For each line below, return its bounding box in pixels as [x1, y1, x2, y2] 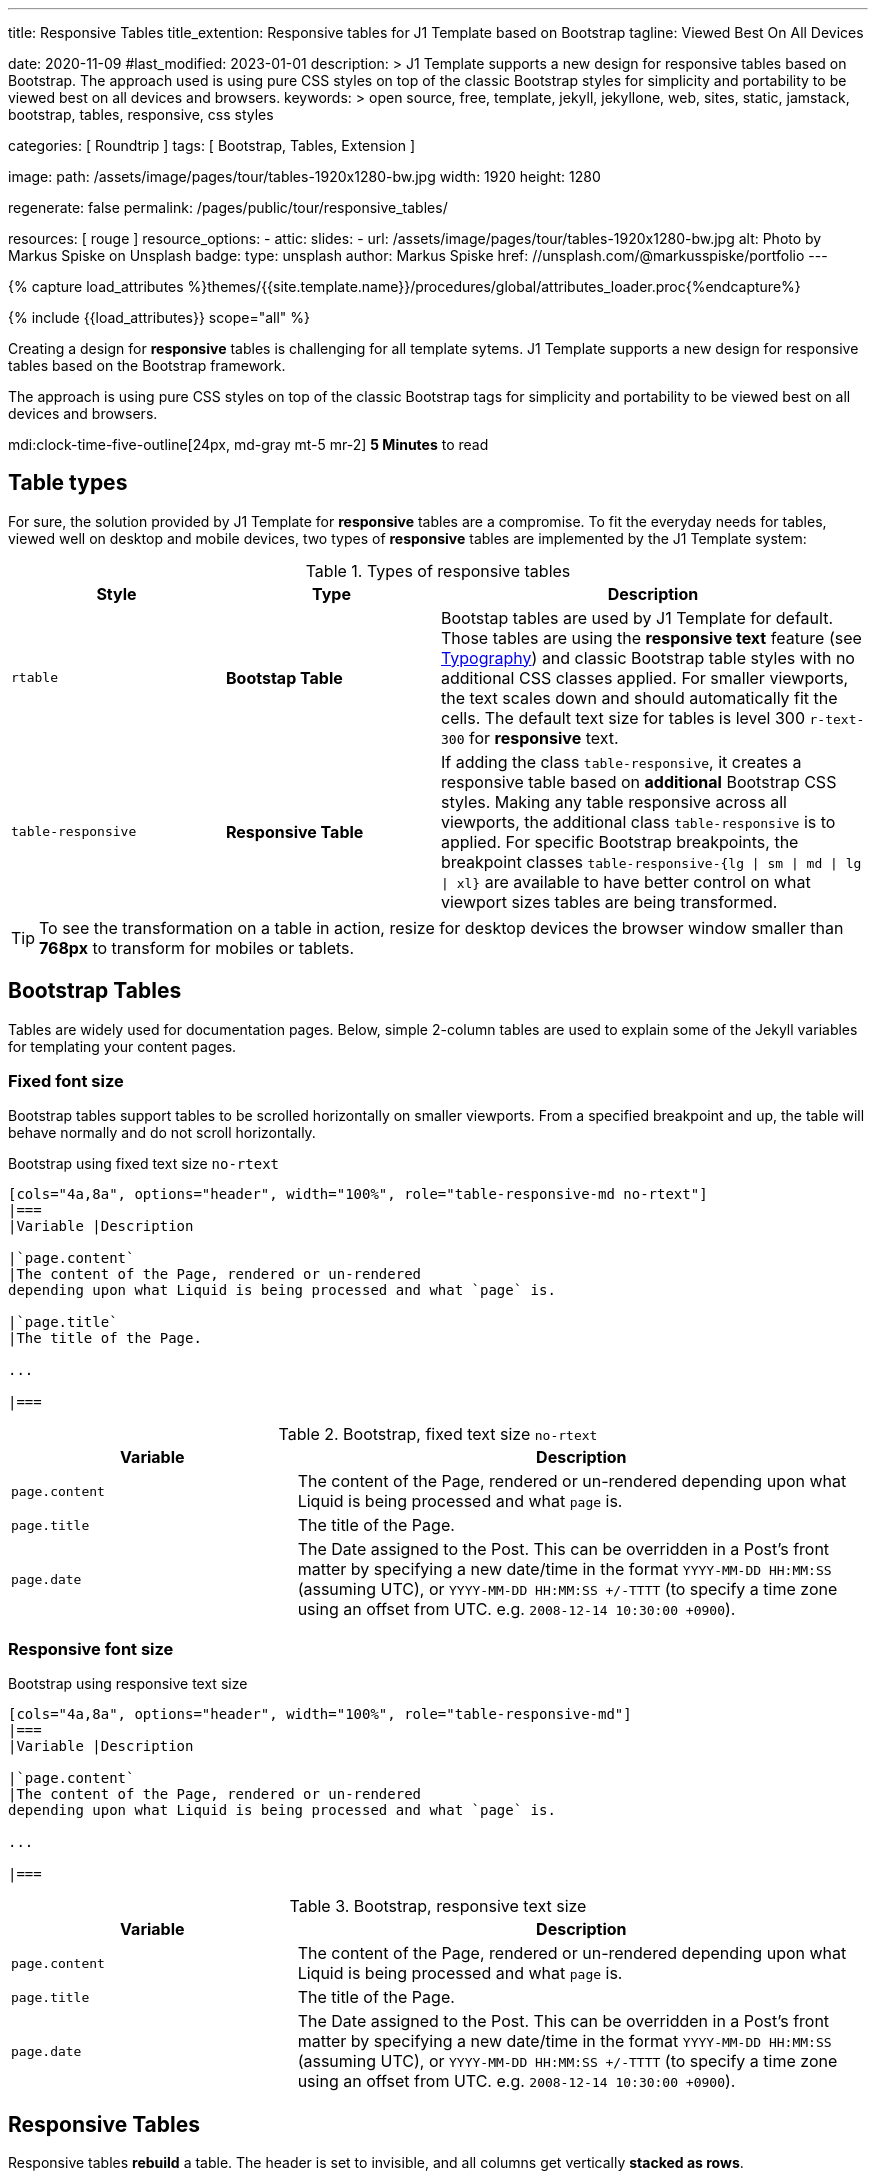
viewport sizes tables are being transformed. [441, 891, 778, 912]
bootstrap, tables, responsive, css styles [8, 106, 274, 123]
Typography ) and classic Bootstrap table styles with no [441, 647, 855, 668]
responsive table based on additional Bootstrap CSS [441, 771, 837, 792]
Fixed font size [8, 1071, 124, 1092]
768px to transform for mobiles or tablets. [39, 937, 355, 958]
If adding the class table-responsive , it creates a [441, 751, 802, 772]
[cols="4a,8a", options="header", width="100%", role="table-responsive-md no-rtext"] [8, 1186, 708, 1203]
